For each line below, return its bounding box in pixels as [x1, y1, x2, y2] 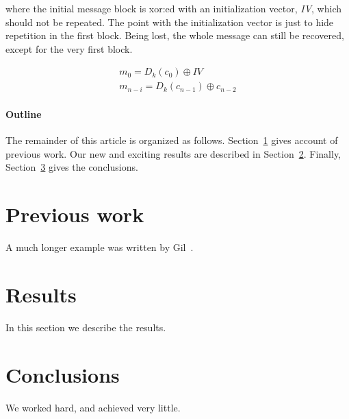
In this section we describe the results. [5, 320, 166, 334]
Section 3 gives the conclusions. [5, 160, 138, 174]
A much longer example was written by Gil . [5, 240, 194, 254]
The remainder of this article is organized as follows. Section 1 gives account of [5, 133, 338, 147]
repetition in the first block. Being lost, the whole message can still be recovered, [5, 28, 344, 43]
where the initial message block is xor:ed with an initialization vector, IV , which [5, 1, 341, 15]
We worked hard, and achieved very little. [5, 400, 181, 414]
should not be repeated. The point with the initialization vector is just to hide [5, 14, 334, 29]
